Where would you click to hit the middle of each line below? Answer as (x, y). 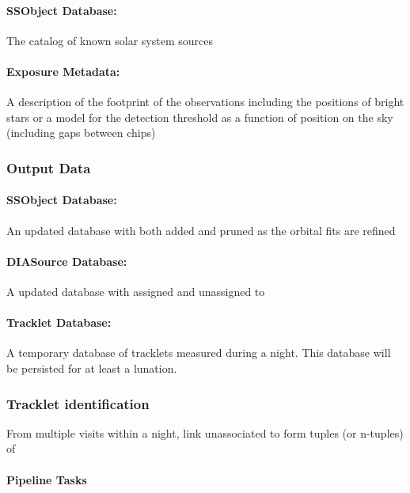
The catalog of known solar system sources (110, 40)
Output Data (49, 167)
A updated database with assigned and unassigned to (136, 291)
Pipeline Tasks (47, 479)
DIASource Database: (67, 261)
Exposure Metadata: (63, 71)
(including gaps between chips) (81, 133)
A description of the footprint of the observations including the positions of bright (205, 102)
